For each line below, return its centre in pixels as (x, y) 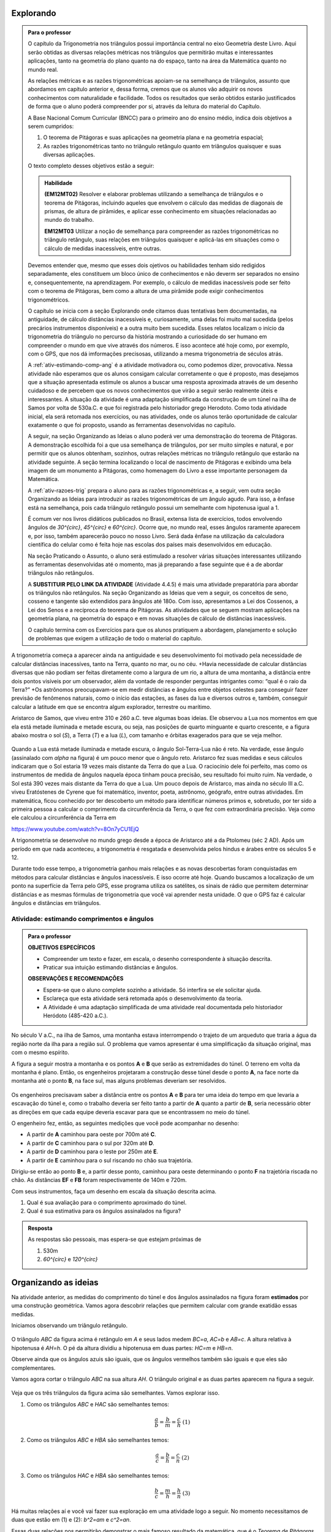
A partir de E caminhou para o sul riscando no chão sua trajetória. (110, 1160)
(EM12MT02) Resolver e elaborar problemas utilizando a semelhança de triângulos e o (154, 194)
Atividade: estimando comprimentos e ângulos (83, 919)
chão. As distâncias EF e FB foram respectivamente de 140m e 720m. (99, 1180)
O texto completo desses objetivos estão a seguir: (91, 166)
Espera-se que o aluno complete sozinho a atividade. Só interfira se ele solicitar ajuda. (152, 990)
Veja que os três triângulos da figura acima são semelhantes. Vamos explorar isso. (116, 1393)
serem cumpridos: (51, 126)
